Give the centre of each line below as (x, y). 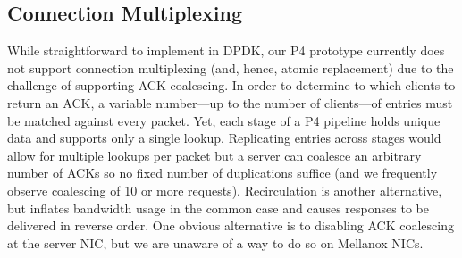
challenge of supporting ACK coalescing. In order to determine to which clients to (231, 85)
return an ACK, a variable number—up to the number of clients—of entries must (230, 102)
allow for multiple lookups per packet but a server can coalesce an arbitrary (214, 155)
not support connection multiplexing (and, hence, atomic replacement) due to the (231, 67)
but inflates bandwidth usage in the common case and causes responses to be (218, 208)
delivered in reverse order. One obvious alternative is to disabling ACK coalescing (231, 225)
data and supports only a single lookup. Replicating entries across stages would (224, 138)
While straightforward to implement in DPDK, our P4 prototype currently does (226, 50)
